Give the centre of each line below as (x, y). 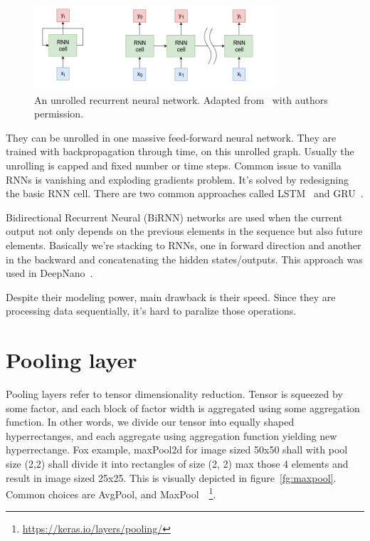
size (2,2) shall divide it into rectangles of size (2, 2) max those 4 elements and (177, 464)
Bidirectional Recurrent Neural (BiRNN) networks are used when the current (174, 217)
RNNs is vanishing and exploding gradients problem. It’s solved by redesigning (177, 179)
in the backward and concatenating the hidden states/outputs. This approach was (184, 259)
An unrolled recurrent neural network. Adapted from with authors (181, 99)
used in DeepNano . (49, 273)
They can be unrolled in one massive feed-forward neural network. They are (171, 137)
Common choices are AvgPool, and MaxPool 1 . (111, 493)
